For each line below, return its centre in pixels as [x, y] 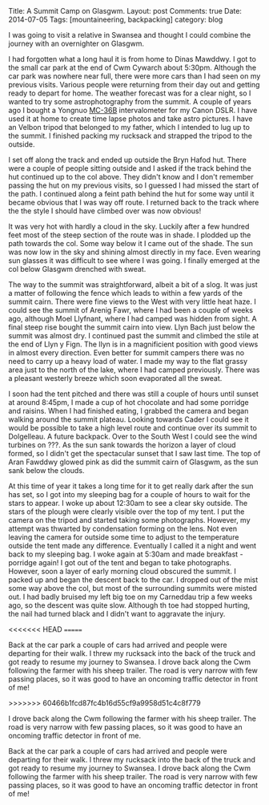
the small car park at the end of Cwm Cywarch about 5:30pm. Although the [132, 67]
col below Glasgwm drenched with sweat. [77, 269]
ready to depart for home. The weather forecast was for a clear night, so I [130, 93]
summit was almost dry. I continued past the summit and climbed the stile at [134, 336]
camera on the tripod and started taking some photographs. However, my [129, 520]
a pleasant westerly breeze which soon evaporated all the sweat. [115, 378]
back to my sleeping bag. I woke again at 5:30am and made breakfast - [126, 554]
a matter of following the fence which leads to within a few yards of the [125, 293]
